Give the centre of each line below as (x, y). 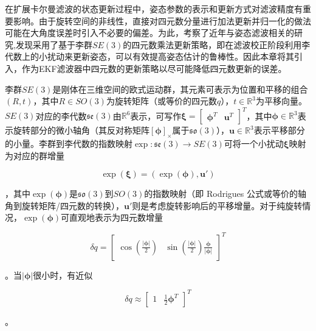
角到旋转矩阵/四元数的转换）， (64, 205)
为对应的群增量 (35, 155)
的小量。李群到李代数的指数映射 (69, 144)
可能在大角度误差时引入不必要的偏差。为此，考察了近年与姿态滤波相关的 (149, 33)
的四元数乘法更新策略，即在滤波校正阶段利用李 (217, 44)
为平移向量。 (281, 101)
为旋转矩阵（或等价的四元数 (161, 101)
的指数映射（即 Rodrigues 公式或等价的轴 (225, 194)
